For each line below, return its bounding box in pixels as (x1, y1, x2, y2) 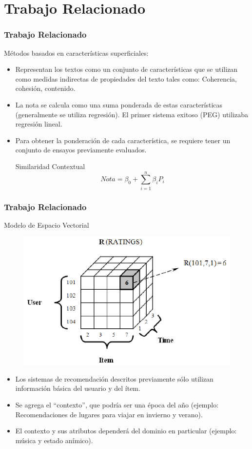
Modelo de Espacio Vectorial (4, 219, 89, 230)
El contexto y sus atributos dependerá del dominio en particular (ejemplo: (15, 426, 237, 436)
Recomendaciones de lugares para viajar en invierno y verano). (15, 409, 203, 419)
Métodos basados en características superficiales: (4, 47, 149, 58)
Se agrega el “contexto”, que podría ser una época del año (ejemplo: (15, 399, 219, 409)
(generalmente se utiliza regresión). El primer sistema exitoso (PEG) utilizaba (15, 109, 249, 119)
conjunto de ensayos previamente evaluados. (15, 145, 147, 155)
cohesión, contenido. (15, 83, 76, 93)
